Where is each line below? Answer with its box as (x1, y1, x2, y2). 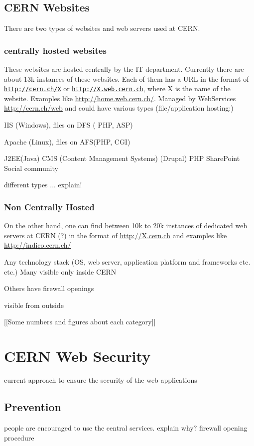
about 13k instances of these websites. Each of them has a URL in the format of (4, 73, 249, 84)
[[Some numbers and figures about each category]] (4, 316, 156, 327)
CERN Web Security (4, 346, 151, 366)
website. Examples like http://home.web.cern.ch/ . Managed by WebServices (4, 93, 236, 103)
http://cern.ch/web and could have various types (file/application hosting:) (4, 103, 234, 113)
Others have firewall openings (4, 283, 94, 294)
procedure (4, 432, 34, 443)
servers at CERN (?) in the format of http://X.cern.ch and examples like (4, 230, 227, 240)
